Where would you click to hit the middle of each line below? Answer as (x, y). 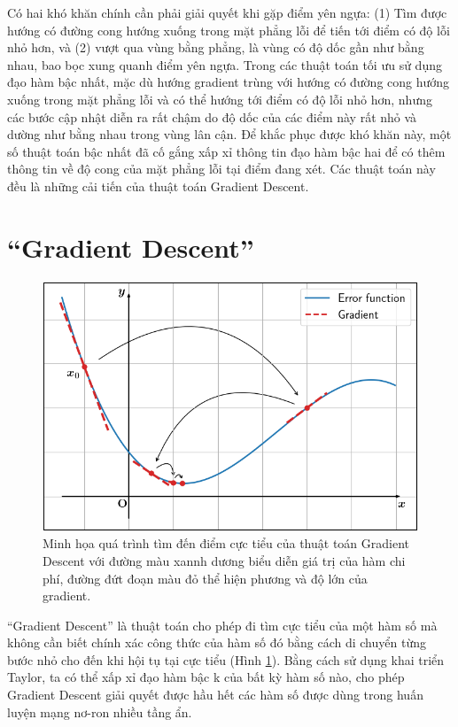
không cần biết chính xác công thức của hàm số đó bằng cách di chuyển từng (217, 642)
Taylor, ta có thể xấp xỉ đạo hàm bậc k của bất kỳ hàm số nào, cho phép (206, 677)
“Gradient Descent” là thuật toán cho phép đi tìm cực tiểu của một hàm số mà (222, 625)
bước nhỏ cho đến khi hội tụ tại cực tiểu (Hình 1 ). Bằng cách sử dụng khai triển (226, 659)
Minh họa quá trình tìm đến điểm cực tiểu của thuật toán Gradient (226, 543)
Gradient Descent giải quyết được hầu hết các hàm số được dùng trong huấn (215, 695)
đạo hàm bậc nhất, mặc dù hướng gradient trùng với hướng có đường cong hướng (229, 82)
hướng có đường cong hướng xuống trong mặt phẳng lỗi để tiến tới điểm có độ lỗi (229, 30)
